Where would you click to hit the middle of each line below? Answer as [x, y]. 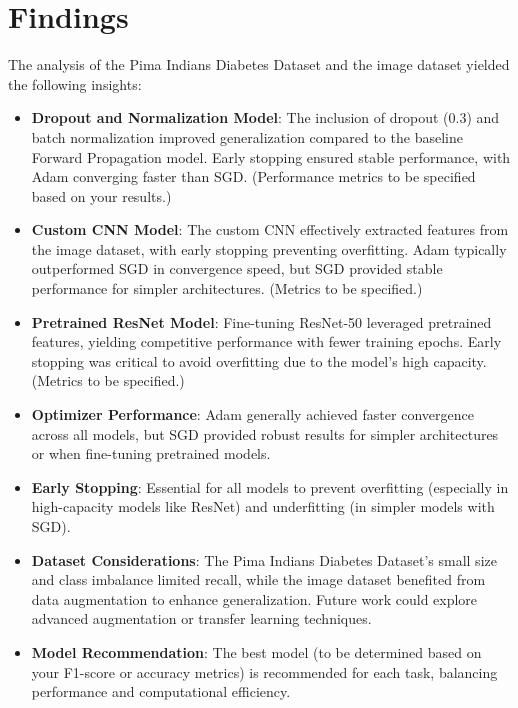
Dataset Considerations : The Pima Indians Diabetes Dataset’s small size [264, 559]
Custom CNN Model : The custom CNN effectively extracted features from [270, 229]
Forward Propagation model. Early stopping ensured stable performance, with [271, 156]
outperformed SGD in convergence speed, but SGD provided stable [237, 268]
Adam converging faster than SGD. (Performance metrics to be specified [253, 176]
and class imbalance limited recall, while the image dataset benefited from [258, 579]
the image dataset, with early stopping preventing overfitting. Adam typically [269, 248]
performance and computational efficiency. [161, 691]
